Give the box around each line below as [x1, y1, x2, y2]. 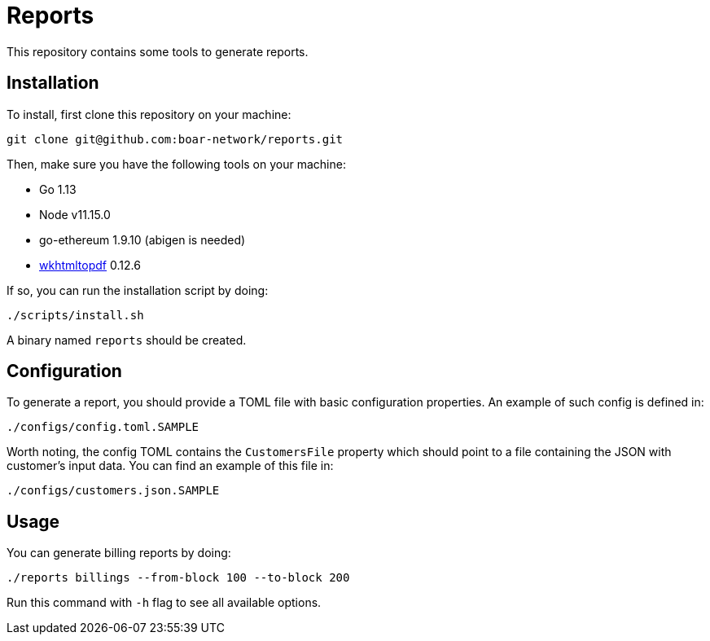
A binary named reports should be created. [7, 332, 247, 347]
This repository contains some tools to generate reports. [7, 44, 309, 59]
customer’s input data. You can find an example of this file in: [7, 459, 334, 473]
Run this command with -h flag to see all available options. [7, 595, 322, 610]
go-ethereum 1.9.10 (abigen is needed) [39, 232, 246, 247]
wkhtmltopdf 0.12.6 [39, 257, 141, 272]
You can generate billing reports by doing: [7, 546, 231, 560]
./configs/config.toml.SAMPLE [7, 420, 199, 434]
